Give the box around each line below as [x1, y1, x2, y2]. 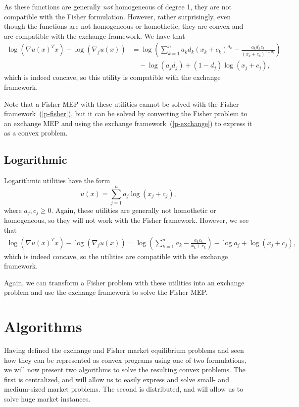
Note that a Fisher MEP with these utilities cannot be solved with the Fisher [4, 98, 239, 109]
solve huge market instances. [4, 394, 91, 404]
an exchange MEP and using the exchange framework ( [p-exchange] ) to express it [4, 118, 252, 128]
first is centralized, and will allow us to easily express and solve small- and [4, 374, 229, 384]
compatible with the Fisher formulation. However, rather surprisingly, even [4, 11, 231, 21]
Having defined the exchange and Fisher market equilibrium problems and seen [4, 345, 244, 355]
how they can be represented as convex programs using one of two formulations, [4, 354, 247, 365]
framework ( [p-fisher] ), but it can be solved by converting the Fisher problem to [4, 108, 248, 119]
